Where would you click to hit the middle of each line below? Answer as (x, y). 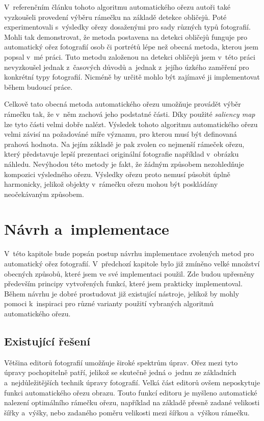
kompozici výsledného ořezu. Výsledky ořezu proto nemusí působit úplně (117, 174)
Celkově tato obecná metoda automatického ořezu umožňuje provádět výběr (123, 104)
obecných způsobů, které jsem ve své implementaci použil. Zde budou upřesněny (129, 273)
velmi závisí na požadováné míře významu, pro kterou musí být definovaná (121, 134)
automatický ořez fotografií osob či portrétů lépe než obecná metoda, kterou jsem (131, 47)
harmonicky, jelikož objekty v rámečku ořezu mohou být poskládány (111, 184)
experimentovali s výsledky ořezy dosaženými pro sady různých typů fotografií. (127, 27)
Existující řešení (47, 341)
